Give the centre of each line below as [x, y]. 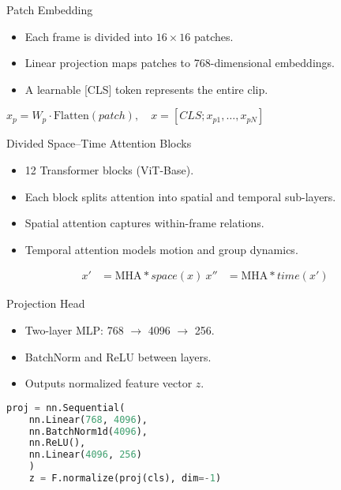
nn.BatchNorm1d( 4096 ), [88, 431]
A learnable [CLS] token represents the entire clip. [146, 89]
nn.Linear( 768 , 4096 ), [88, 419]
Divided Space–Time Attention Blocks [99, 143]
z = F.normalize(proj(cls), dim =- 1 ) [125, 478]
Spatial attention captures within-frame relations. [144, 223]
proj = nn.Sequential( [66, 408]
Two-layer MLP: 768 [74, 329]
